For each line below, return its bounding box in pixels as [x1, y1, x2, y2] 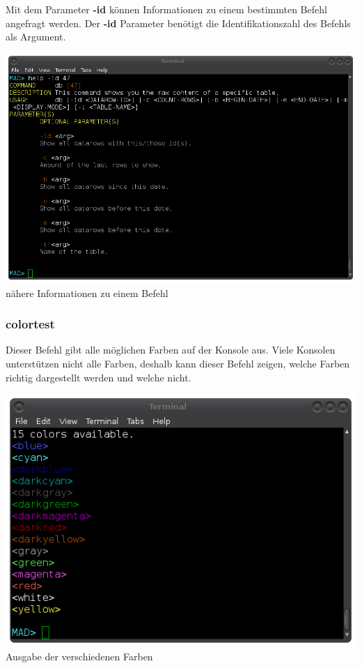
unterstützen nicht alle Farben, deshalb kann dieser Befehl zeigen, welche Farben [6, 356, 350, 371]
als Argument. [6, 29, 66, 44]
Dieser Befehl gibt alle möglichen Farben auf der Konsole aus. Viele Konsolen [6, 342, 336, 357]
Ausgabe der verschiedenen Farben [6, 648, 153, 663]
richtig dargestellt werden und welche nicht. [6, 370, 191, 384]
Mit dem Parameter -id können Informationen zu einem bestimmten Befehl [6, 2, 327, 16]
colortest [6, 315, 55, 333]
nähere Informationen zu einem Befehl [6, 285, 168, 300]
